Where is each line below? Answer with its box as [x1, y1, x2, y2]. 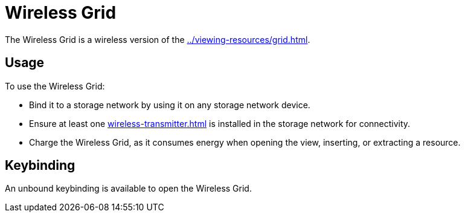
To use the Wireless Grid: [5, 80, 105, 91]
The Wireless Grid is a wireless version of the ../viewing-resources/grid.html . [5, 34, 310, 45]
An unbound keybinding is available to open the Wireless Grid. [5, 183, 252, 194]
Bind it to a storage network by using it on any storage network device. [29, 99, 310, 110]
